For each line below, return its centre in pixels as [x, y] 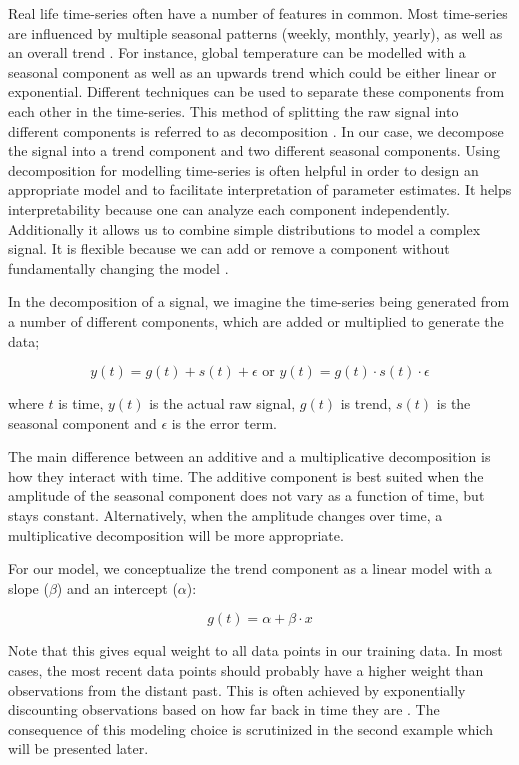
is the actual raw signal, [222, 403]
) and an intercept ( [117, 587]
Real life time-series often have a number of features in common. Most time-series [258, 13]
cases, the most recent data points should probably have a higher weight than [246, 670]
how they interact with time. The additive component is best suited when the [246, 475]
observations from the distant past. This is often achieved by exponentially [237, 689]
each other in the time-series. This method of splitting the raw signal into [233, 110]
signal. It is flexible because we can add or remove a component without [229, 248]
